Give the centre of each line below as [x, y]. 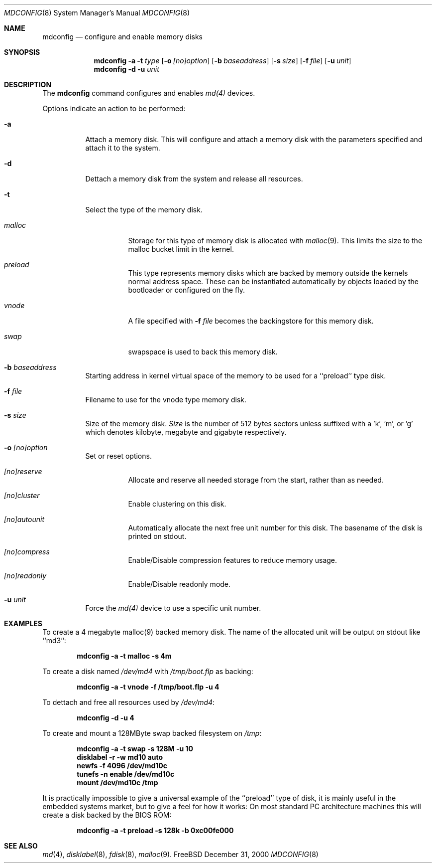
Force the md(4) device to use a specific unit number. [173, 608]
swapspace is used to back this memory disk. [203, 352]
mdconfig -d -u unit [126, 69]
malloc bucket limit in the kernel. [181, 249]
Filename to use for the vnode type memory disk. [166, 400]
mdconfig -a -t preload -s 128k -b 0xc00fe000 [155, 830]
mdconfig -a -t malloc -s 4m [124, 656]
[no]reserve [23, 471]
